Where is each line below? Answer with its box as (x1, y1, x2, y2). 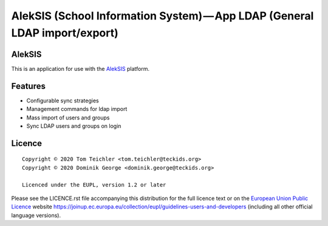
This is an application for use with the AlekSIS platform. (11, 65, 150, 72)
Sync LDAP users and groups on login (26, 122, 121, 130)
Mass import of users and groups (26, 114, 110, 121)
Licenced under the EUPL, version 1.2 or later (22, 181, 166, 188)
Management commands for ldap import (26, 105, 128, 113)
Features (11, 81, 46, 91)
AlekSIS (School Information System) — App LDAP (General (11, 9, 314, 22)
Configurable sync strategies (26, 97, 100, 104)
